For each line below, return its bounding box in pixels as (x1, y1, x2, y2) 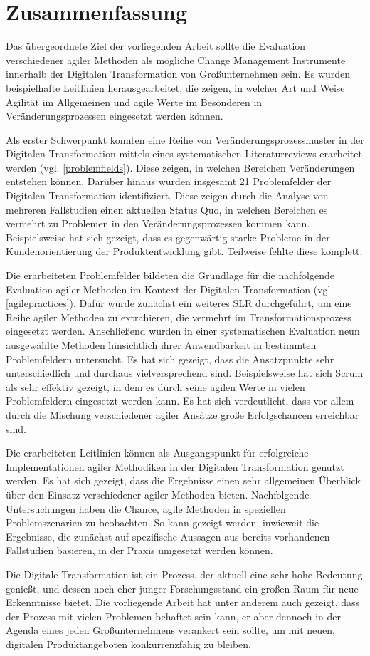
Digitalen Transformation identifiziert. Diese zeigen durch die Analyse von (6, 188, 329, 203)
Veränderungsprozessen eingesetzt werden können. (6, 108, 223, 123)
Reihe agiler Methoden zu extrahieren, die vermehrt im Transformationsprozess (6, 309, 351, 324)
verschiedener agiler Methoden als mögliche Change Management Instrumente (6, 52, 346, 67)
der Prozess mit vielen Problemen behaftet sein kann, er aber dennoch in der (6, 608, 342, 623)
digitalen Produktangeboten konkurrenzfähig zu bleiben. (6, 636, 251, 651)
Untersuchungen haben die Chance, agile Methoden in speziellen (6, 501, 286, 516)
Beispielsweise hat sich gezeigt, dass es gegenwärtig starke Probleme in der (6, 229, 330, 244)
